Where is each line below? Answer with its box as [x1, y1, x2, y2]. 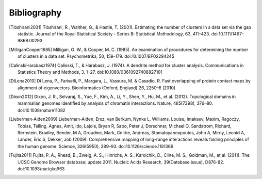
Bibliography [9, 7, 62, 18]
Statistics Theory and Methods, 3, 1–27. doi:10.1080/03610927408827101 [17, 69, 163, 75]
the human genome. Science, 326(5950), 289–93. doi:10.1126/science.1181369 [17, 143, 174, 149]
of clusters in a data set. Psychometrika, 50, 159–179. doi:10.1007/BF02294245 [17, 53, 175, 59]
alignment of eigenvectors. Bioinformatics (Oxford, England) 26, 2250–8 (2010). [17, 85, 177, 91]
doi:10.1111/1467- [211, 31, 244, 36]
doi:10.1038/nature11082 [17, 107, 65, 113]
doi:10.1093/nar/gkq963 [17, 165, 65, 172]
